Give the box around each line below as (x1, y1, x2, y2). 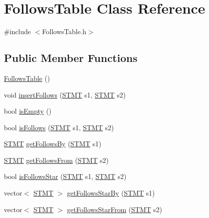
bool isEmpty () (4, 106, 52, 116)
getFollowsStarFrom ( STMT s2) (67, 204, 162, 214)
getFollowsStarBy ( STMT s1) (67, 188, 155, 198)
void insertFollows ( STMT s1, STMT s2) (4, 89, 126, 99)
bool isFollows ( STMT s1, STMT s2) (4, 122, 114, 132)
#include (4, 26, 31, 37)
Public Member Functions (4, 50, 137, 65)
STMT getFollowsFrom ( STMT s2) (4, 155, 109, 165)
